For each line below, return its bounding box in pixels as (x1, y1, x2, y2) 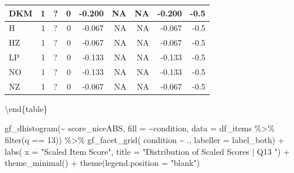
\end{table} (5, 102, 48, 114)
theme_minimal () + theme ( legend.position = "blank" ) (5, 157, 200, 169)
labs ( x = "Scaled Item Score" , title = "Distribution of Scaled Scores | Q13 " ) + (5, 145, 290, 157)
